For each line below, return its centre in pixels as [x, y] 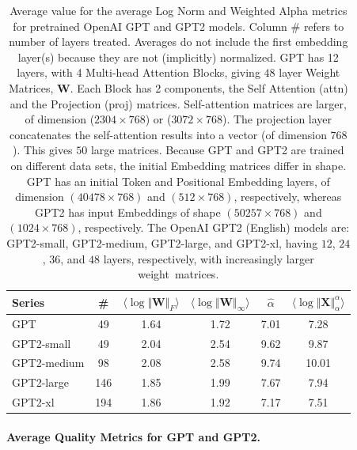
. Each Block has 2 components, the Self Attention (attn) [209, 87]
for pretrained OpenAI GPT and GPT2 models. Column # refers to [178, 26]
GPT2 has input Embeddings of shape [127, 212]
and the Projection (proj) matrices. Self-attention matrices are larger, [178, 103]
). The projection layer [277, 119]
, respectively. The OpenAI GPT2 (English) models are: [214, 227]
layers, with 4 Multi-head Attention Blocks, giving [139, 72]
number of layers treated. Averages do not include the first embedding [178, 42]
